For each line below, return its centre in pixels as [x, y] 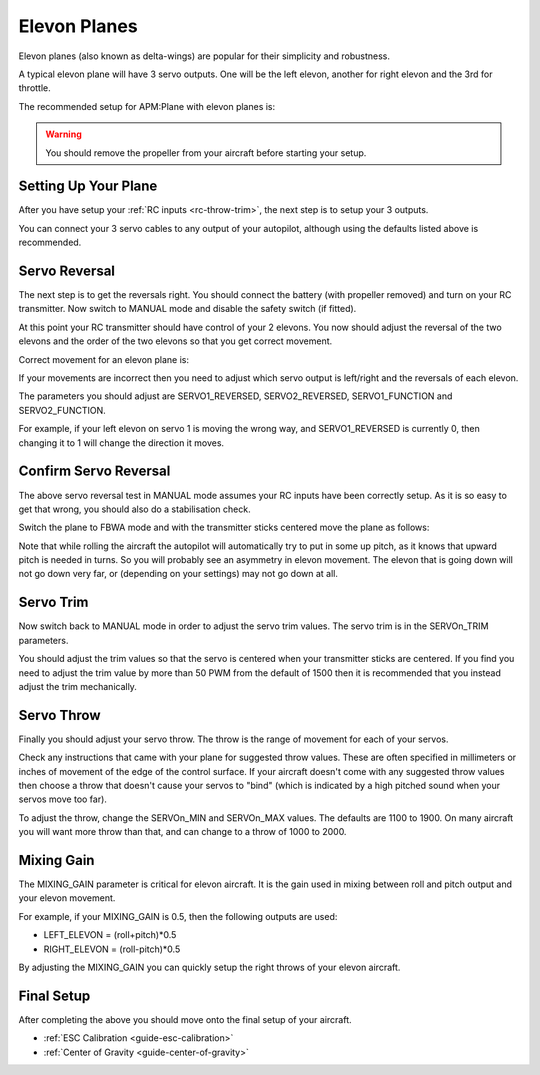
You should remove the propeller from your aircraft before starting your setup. [206, 152]
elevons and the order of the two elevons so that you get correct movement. [175, 341]
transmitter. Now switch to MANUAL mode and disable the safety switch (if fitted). [187, 309]
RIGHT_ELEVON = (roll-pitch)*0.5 [112, 949]
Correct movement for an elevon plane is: [104, 359]
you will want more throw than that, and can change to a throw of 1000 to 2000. [182, 832]
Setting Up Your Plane [88, 186]
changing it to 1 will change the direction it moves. [121, 442]
